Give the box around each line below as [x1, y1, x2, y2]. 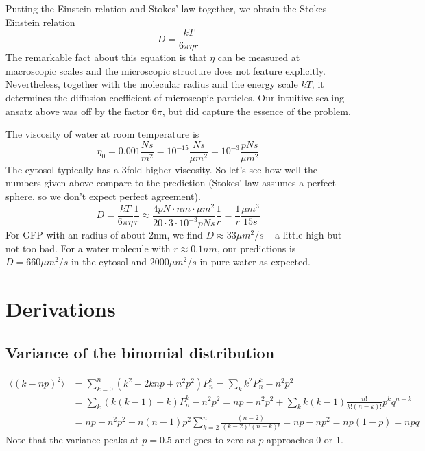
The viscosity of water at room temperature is [5, 127, 199, 141]
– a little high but [267, 228, 342, 242]
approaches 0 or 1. [267, 432, 343, 446]
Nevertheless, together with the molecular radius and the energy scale [5, 77, 298, 91]
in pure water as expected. [199, 254, 311, 269]
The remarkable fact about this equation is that [5, 50, 207, 64]
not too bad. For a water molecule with [5, 241, 171, 255]
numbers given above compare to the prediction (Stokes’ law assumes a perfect [5, 175, 336, 190]
